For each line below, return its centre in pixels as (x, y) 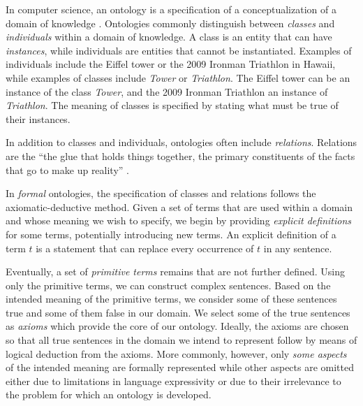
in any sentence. (298, 248)
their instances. (38, 118)
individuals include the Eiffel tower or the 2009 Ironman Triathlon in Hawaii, (171, 64)
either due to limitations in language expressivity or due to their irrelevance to (173, 380)
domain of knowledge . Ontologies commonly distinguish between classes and (170, 23)
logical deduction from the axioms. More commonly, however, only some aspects (176, 353)
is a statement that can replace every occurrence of (145, 248)
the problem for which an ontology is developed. (109, 394)
